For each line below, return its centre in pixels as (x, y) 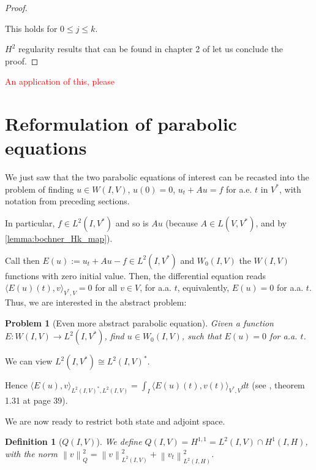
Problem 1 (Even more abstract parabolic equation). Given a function (139, 322)
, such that (201, 336)
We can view (29, 361)
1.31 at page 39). (36, 400)
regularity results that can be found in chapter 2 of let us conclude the (151, 49)
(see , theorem (278, 385)
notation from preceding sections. (67, 201)
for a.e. (239, 189)
